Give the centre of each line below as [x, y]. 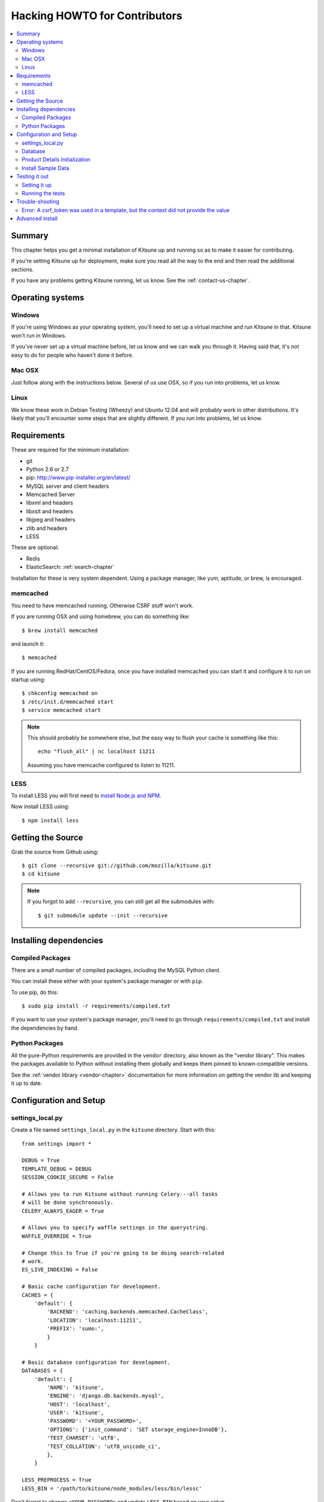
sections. [22, 269]
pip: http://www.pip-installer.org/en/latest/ [78, 478]
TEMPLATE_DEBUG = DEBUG [57, 1169]
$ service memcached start [61, 710]
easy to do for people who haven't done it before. [72, 355]
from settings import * [57, 1144]
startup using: [28, 680]
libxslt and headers [49, 511]
